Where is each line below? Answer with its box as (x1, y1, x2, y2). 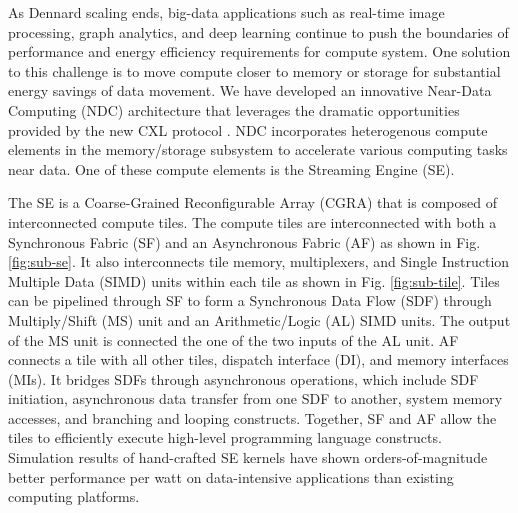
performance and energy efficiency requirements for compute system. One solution (8, 41, 511, 62)
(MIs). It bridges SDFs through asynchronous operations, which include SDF (8, 368, 479, 389)
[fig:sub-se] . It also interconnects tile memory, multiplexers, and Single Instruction (8, 251, 510, 272)
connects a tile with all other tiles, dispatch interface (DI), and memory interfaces (8, 349, 509, 370)
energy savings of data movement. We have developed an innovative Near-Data (8, 80, 492, 101)
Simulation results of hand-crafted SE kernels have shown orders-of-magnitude (8, 447, 488, 468)
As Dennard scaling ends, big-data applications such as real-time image (8, 2, 445, 22)
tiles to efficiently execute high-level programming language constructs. (8, 427, 442, 448)
